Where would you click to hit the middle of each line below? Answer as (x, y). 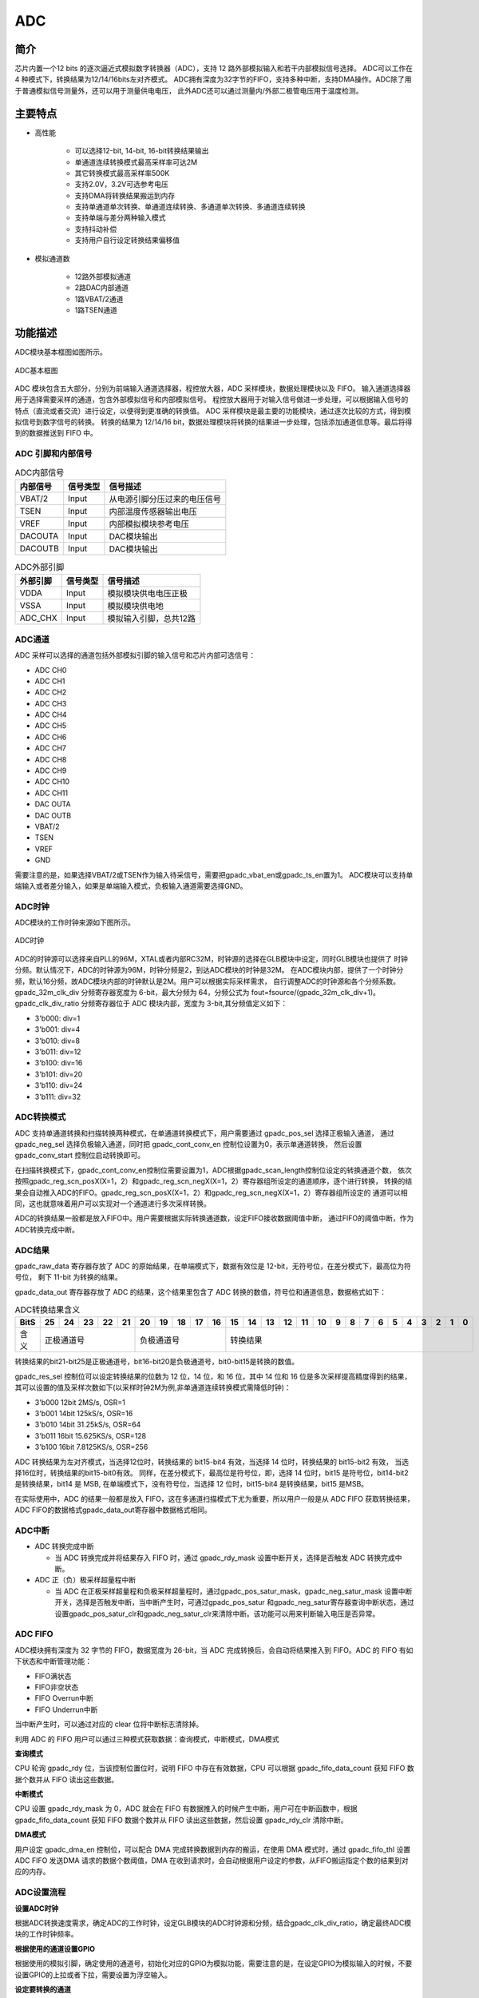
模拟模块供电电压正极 (147, 594)
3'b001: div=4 (57, 1029)
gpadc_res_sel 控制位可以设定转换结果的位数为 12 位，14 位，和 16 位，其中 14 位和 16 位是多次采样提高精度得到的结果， (213, 1376)
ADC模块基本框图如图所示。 (61, 352)
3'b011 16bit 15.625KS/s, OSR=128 (91, 1435)
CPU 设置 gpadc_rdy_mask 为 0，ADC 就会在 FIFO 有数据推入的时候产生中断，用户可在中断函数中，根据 (186, 1809)
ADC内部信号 (40, 472)
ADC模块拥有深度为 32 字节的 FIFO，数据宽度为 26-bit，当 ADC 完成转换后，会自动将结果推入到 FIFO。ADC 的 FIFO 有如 (214, 1650)
